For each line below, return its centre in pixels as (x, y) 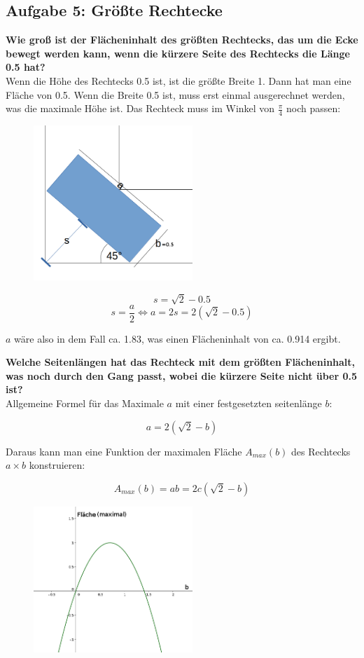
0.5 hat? (26, 67)
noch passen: (314, 108)
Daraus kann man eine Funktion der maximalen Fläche (124, 451)
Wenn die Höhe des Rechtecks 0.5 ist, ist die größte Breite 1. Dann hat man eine (178, 80)
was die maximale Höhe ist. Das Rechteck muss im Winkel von (140, 108)
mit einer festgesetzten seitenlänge (248, 403)
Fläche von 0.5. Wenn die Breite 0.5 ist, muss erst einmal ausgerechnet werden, (175, 94)
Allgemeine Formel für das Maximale (85, 403)
